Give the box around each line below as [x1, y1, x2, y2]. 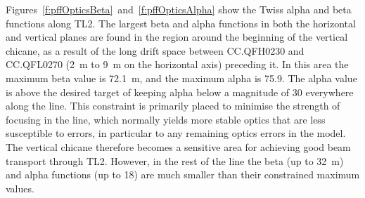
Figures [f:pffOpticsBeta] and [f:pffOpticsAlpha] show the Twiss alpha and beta [6, 2, 352, 16]
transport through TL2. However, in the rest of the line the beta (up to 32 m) [6, 153, 344, 168]
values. [6, 180, 34, 195]
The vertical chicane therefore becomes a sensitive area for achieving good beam [6, 139, 351, 154]
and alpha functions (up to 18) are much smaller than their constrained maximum [6, 167, 360, 182]
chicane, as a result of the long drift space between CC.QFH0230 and [6, 43, 305, 58]
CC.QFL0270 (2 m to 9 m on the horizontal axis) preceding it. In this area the [6, 57, 349, 72]
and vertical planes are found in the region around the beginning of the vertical [6, 29, 348, 44]
